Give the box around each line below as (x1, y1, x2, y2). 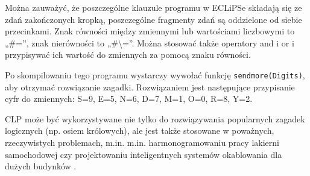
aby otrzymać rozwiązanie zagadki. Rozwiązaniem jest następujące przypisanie (5, 80, 295, 93)
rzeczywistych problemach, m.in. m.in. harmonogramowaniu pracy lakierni (5, 136, 279, 148)
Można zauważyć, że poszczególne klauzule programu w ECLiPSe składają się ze (5, 1, 302, 13)
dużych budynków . (5, 160, 77, 172)
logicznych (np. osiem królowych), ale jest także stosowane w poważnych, (5, 124, 274, 137)
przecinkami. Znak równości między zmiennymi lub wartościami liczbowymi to (5, 25, 295, 37)
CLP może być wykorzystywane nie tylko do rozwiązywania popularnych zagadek (5, 112, 305, 125)
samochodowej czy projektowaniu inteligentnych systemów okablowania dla (5, 148, 282, 160)
